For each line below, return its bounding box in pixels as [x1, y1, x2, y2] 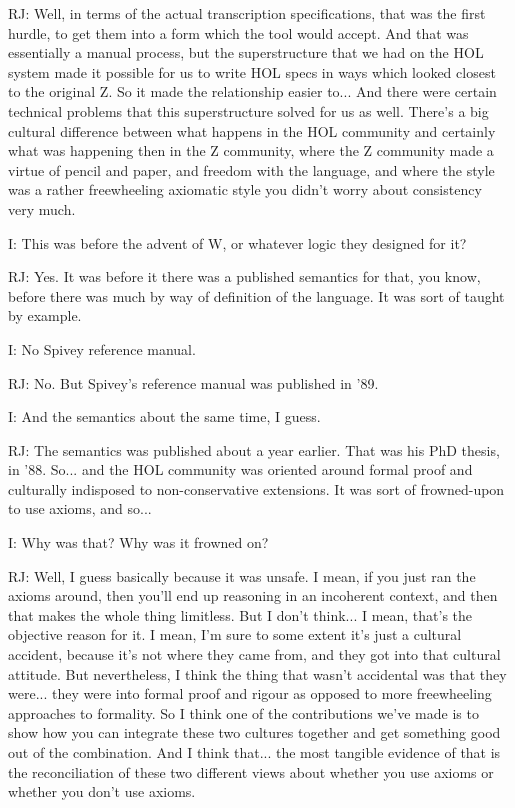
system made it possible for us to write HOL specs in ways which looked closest [8, 61, 496, 82]
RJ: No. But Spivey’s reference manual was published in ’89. [8, 372, 379, 393]
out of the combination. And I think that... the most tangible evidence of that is [8, 742, 501, 762]
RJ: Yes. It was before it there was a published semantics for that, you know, [8, 266, 481, 287]
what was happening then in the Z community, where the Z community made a [8, 140, 494, 161]
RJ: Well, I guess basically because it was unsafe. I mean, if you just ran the [8, 565, 476, 586]
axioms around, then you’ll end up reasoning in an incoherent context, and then [8, 585, 498, 606]
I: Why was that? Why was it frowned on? [8, 532, 269, 553]
